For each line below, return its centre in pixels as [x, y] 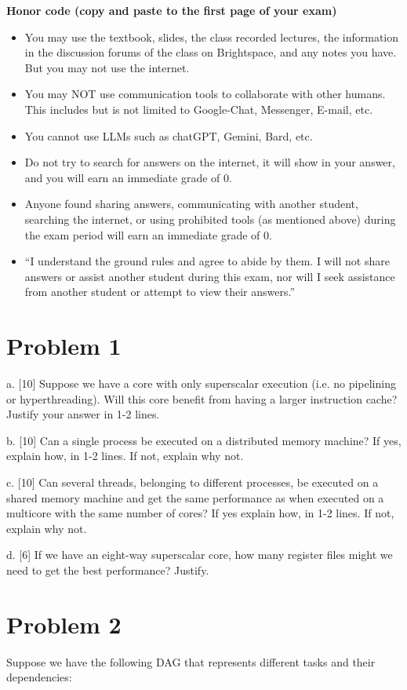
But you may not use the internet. [107, 67]
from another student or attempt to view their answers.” [160, 292]
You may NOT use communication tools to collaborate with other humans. [205, 94]
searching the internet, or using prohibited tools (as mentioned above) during [210, 219]
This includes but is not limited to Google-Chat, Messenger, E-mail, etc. [199, 109]
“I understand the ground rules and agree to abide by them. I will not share [207, 261]
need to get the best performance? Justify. [108, 570]
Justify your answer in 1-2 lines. [83, 414]
